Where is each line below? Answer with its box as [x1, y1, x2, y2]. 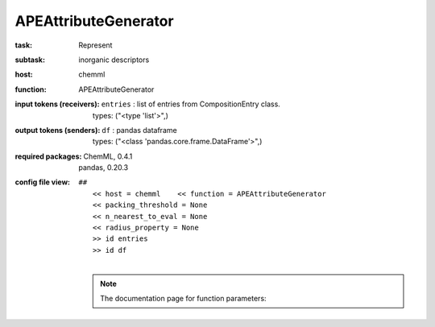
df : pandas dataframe [101, 125, 177, 135]
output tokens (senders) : [14, 125, 101, 135]
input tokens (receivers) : [14, 99, 100, 109]
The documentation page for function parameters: [100, 293, 267, 303]
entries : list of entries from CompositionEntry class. [101, 99, 281, 109]
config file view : [14, 177, 71, 187]
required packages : [14, 151, 82, 161]
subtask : [14, 55, 46, 64]
